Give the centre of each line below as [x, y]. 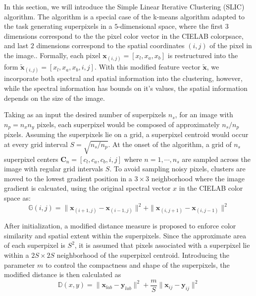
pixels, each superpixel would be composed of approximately [128, 124]
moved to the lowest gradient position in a [68, 178]
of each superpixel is [35, 245]
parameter [20, 264]
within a [17, 255]
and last [16, 45]
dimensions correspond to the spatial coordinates [110, 45]
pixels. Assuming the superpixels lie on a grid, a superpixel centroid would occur [126, 134]
